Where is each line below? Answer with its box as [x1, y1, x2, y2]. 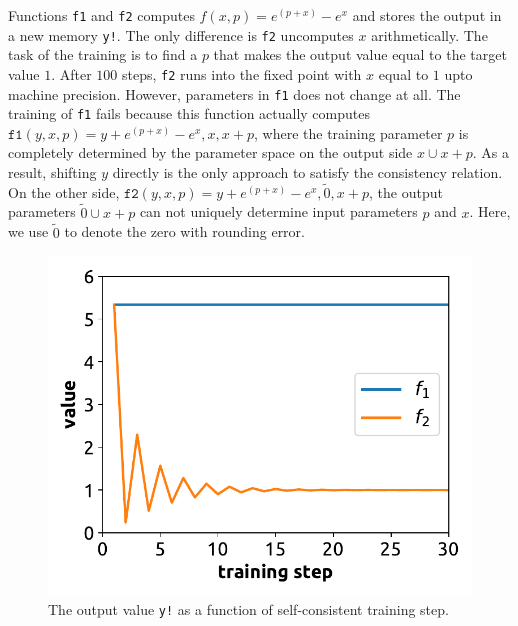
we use [8, 221, 49, 242]
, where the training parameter [254, 122, 443, 143]
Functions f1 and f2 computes [8, 5, 195, 25]
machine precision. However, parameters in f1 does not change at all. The [8, 83, 461, 104]
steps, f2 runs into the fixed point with [121, 63, 362, 84]
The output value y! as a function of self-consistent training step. [48, 598, 449, 619]
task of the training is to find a [8, 44, 198, 65]
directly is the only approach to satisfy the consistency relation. [112, 162, 503, 183]
